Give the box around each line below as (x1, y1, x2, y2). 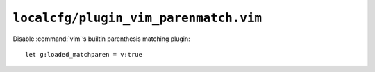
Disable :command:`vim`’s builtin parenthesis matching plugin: (12, 35, 190, 43)
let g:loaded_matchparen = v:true (25, 51, 142, 58)
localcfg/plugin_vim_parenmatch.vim (12, 10, 262, 26)
